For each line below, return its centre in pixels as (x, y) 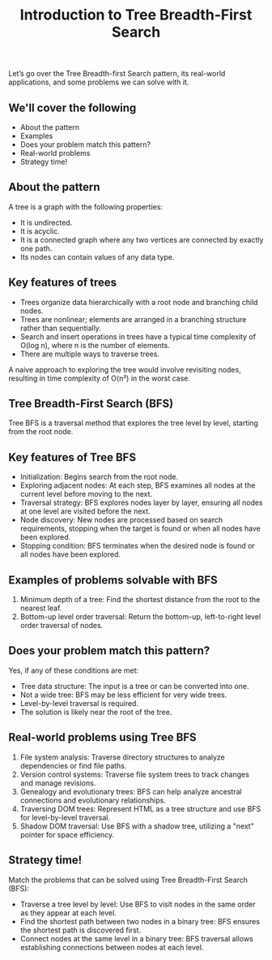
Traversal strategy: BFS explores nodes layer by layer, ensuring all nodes (141, 503)
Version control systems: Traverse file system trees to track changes (134, 774)
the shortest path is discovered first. (81, 930)
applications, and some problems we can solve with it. (99, 82)
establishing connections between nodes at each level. (112, 947)
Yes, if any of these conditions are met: (74, 670)
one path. (36, 248)
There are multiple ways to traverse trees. (90, 354)
